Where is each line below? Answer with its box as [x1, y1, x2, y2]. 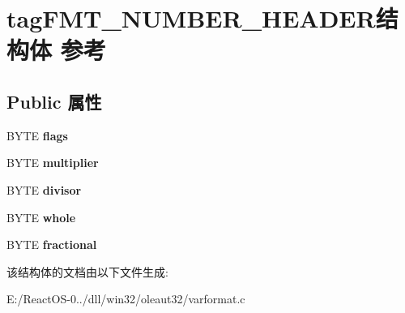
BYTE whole [6, 208, 76, 225]
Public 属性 [6, 88, 102, 114]
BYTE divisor [6, 181, 82, 198]
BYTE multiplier [6, 154, 99, 171]
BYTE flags [6, 126, 68, 144]
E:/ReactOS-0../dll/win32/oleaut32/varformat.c [6, 290, 245, 307]
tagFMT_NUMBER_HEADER [6, 2, 376, 35]
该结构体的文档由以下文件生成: [6, 263, 168, 280]
